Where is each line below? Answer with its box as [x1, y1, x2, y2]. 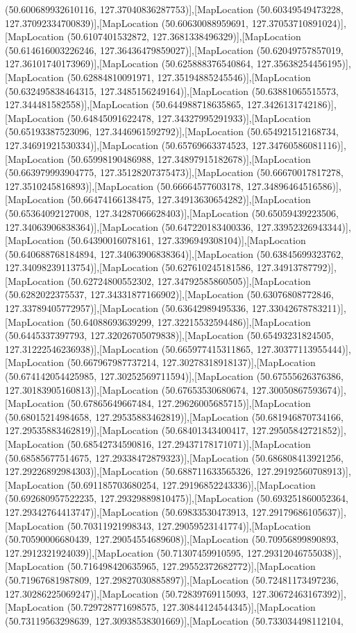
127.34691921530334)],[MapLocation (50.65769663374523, [5, 137, 249, 152]
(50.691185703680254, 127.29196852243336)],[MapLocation [67, 477, 316, 492]
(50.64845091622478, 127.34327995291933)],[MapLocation [67, 110, 311, 125]
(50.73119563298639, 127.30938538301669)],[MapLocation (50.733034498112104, [5, 613, 344, 627]
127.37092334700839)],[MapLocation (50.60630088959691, [5, 15, 249, 30]
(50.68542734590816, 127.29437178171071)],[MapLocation [67, 437, 311, 451]
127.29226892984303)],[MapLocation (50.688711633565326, [5, 464, 254, 478]
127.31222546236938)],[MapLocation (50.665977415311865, [5, 341, 254, 356]
